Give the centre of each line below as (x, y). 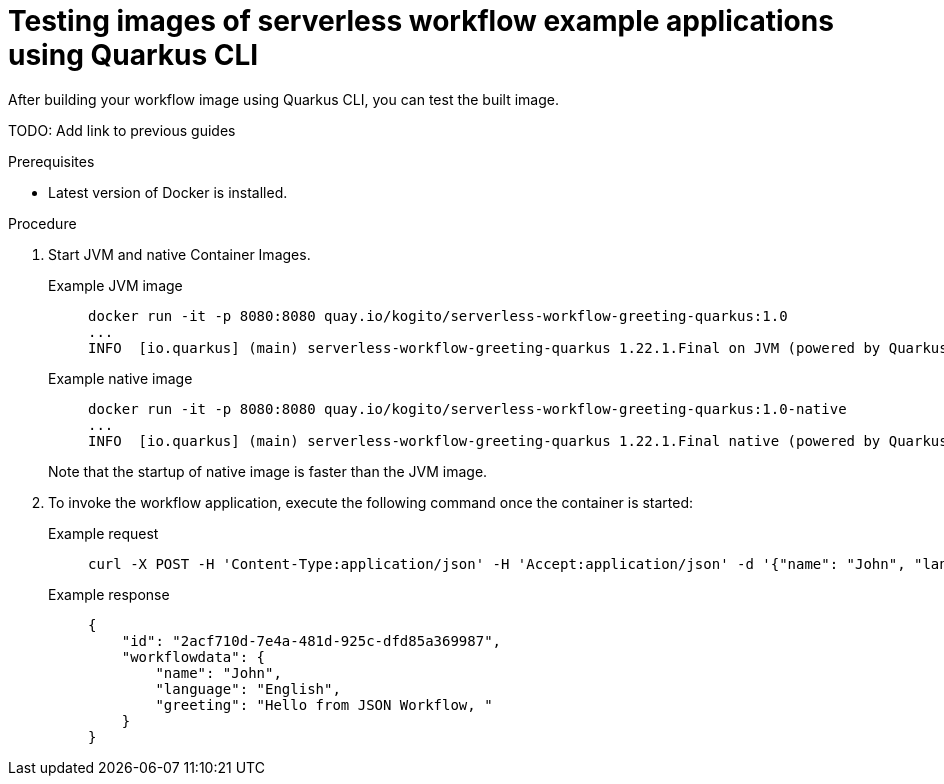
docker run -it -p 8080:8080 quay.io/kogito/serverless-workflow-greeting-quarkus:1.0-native (467, 408)
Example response (109, 594)
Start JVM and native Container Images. (179, 254)
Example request (103, 533)
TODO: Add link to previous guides (122, 130)
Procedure (42, 223)
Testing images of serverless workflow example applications (421, 21)
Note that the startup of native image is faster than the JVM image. (268, 471)
